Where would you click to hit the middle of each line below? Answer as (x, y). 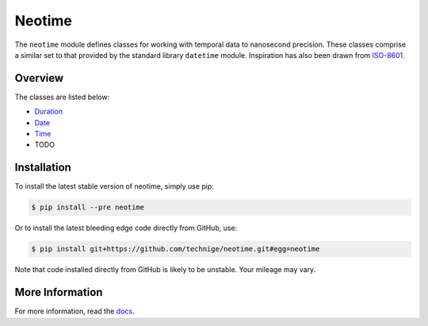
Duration (49, 112)
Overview (39, 78)
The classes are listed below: (62, 97)
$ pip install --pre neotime (88, 207)
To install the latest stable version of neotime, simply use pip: (114, 186)
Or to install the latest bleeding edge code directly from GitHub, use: (126, 228)
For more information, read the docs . (75, 311)
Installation (43, 168)
